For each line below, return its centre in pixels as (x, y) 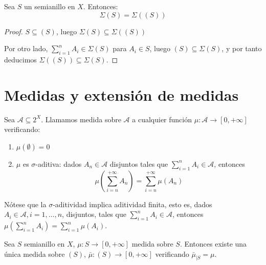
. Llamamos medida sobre (81, 119)
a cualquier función (162, 119)
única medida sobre (35, 253)
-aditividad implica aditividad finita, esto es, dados (132, 204)
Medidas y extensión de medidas (121, 94)
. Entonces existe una (213, 244)
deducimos (20, 59)
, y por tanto (242, 48)
